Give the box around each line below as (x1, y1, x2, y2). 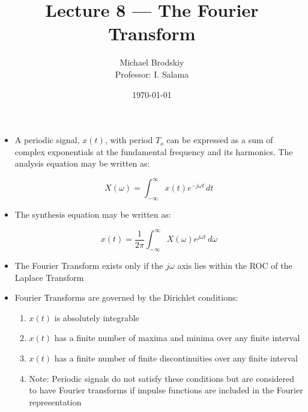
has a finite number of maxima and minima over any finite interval (54, 331, 300, 344)
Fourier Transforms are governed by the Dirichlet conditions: (14, 291, 238, 304)
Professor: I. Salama (115, 67, 189, 80)
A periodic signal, (14, 134, 80, 146)
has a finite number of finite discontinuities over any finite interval (54, 352, 298, 364)
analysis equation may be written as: (14, 157, 150, 170)
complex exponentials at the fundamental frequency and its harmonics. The (14, 145, 293, 158)
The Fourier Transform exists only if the (14, 259, 163, 272)
